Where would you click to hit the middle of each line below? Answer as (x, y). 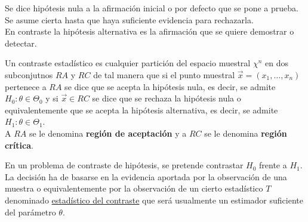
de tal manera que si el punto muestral (164, 74)
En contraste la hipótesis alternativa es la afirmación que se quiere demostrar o (150, 31)
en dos (277, 63)
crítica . (19, 145)
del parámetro (30, 212)
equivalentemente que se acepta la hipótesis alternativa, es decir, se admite (141, 110)
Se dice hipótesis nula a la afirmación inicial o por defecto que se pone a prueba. (152, 8)
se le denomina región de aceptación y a (108, 133)
